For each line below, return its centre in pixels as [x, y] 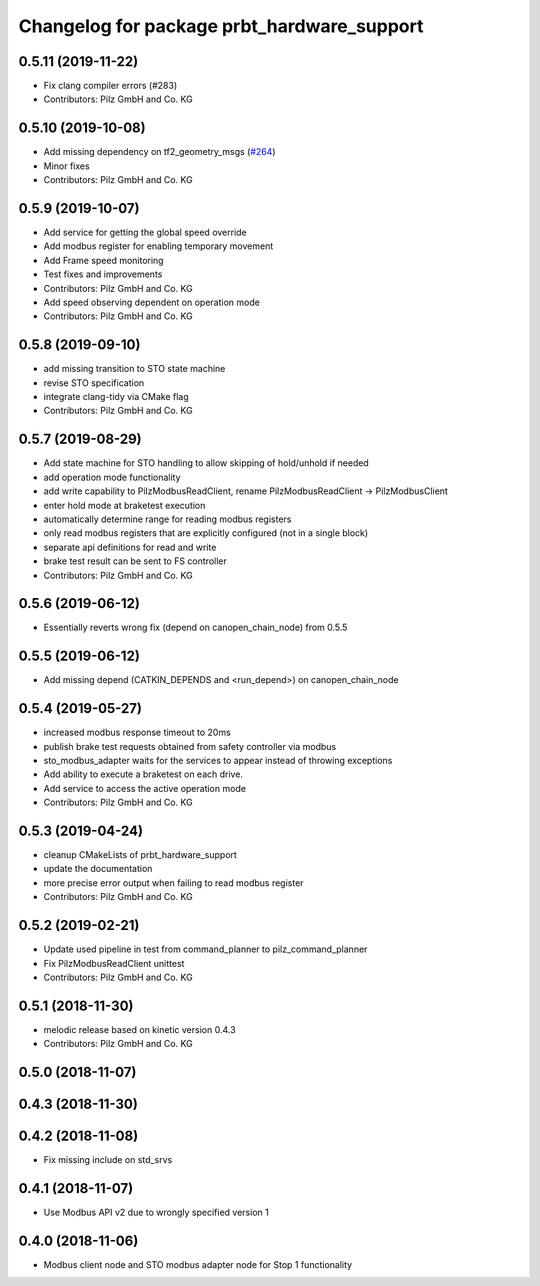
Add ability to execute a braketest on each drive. [143, 774]
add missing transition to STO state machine [134, 369]
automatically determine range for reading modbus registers [167, 519]
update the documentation [98, 869]
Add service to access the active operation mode [145, 788]
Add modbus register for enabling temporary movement [158, 246]
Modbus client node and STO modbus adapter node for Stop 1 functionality [198, 1264]
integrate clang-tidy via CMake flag [116, 397]
